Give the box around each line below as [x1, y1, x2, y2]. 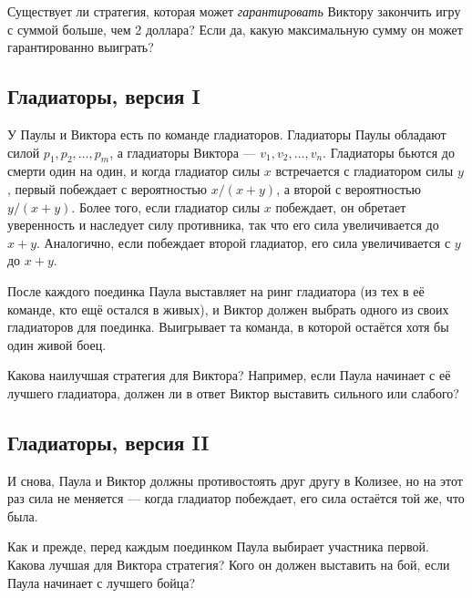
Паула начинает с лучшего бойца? [7, 572, 196, 592]
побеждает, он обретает [275, 197, 406, 216]
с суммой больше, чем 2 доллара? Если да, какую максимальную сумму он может [7, 19, 463, 38]
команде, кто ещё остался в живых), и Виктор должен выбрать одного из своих [7, 299, 449, 318]
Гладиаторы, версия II [7, 428, 210, 456]
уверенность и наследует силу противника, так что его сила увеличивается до [7, 215, 439, 234]
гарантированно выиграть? [7, 37, 154, 57]
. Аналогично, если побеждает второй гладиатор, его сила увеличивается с [36, 232, 451, 252]
